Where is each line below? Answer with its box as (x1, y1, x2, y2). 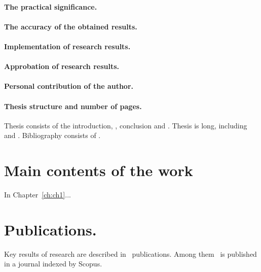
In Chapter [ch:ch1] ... (4, 189, 71, 200)
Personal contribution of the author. (4, 81, 134, 91)
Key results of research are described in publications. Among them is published (4, 248, 257, 259)
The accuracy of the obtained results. (4, 21, 137, 31)
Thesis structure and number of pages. (4, 100, 142, 111)
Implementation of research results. (4, 41, 131, 51)
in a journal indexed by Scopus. (4, 258, 102, 269)
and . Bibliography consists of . (4, 130, 101, 141)
